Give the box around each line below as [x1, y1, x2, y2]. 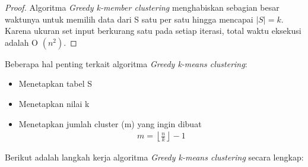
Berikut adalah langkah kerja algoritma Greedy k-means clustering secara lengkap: [5, 151, 304, 163]
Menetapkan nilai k [18, 97, 90, 109]
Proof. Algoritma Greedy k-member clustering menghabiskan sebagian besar [5, 1, 280, 13]
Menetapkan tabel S [18, 77, 93, 90]
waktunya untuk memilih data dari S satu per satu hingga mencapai [5, 12, 253, 25]
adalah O [5, 36, 39, 48]
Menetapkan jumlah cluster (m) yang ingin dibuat [18, 117, 202, 130]
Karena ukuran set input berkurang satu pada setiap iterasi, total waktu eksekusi [5, 24, 301, 37]
